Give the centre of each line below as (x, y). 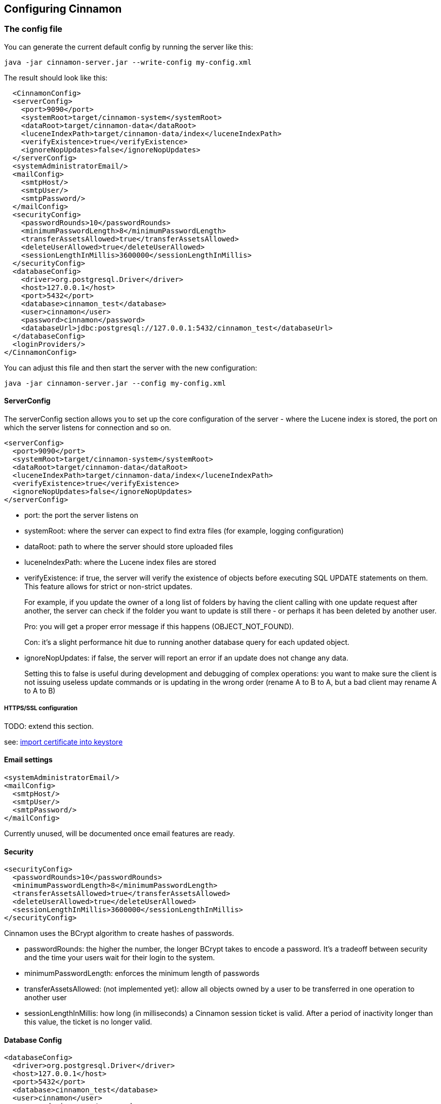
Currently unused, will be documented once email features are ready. (119, 834)
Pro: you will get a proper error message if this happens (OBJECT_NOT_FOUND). (159, 627)
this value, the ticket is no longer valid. (88, 1022)
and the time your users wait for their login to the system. (120, 958)
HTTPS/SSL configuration (41, 708)
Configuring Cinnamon (63, 9)
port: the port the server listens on (81, 515)
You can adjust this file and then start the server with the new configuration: (131, 367)
